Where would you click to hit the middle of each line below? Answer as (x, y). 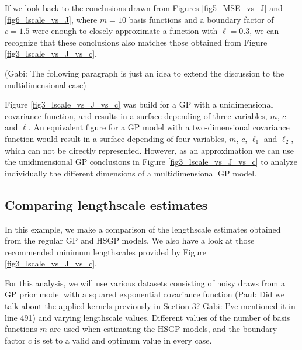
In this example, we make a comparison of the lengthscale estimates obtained (143, 229)
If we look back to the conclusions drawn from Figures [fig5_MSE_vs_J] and (144, 8)
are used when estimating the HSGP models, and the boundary (164, 329)
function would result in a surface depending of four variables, (116, 138)
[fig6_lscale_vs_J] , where (51, 19)
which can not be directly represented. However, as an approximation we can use (150, 150)
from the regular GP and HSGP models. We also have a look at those (130, 240)
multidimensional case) (46, 84)
